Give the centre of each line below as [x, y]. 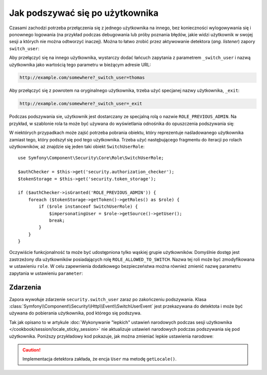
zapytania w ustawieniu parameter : [46, 273]
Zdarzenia [25, 287]
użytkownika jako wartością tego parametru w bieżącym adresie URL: [80, 64]
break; [57, 220]
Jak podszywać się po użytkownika [84, 13]
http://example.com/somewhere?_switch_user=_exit [81, 104]
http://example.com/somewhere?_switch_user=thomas [82, 78]
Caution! [32, 350]
